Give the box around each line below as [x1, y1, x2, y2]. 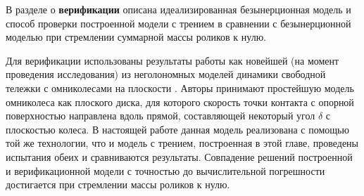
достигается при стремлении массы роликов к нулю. [6, 177, 230, 192]
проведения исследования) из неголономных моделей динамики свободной [6, 67, 326, 81]
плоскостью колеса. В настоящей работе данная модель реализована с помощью [6, 122, 349, 136]
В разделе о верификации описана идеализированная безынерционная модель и [6, 2, 351, 16]
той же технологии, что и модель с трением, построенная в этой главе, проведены [6, 136, 358, 150]
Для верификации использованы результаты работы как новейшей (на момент [6, 53, 339, 67]
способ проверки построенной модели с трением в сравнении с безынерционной [6, 15, 351, 30]
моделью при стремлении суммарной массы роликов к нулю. [6, 30, 266, 44]
